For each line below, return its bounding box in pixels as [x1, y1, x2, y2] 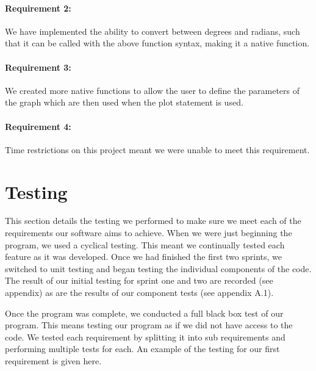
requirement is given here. [5, 355, 102, 367]
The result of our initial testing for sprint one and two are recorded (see [5, 274, 273, 287]
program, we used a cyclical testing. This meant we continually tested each [5, 238, 285, 251]
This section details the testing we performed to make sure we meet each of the [5, 214, 301, 227]
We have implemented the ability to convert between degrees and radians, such [5, 24, 300, 37]
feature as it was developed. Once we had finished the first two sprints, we [5, 250, 282, 263]
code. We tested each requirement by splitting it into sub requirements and [5, 330, 285, 343]
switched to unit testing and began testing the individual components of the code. [5, 262, 312, 275]
